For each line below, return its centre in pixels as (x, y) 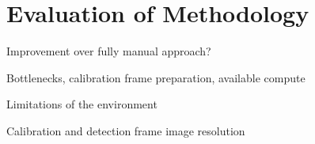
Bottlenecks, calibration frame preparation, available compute (156, 77)
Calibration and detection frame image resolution (126, 130)
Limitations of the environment (82, 104)
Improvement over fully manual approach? (109, 51)
